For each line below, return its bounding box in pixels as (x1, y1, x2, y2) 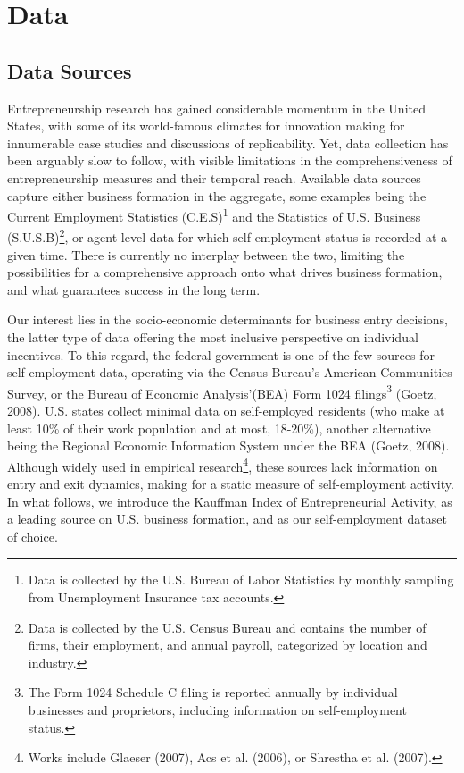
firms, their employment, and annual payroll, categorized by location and (28, 635, 427, 654)
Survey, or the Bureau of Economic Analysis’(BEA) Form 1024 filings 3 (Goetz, (7, 381, 437, 402)
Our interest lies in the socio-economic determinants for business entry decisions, (7, 310, 448, 329)
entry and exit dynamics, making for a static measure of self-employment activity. (7, 475, 454, 493)
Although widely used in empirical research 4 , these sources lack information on (7, 454, 438, 475)
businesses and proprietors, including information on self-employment (28, 701, 407, 719)
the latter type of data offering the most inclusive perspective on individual (7, 328, 418, 347)
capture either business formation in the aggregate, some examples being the (7, 186, 427, 205)
